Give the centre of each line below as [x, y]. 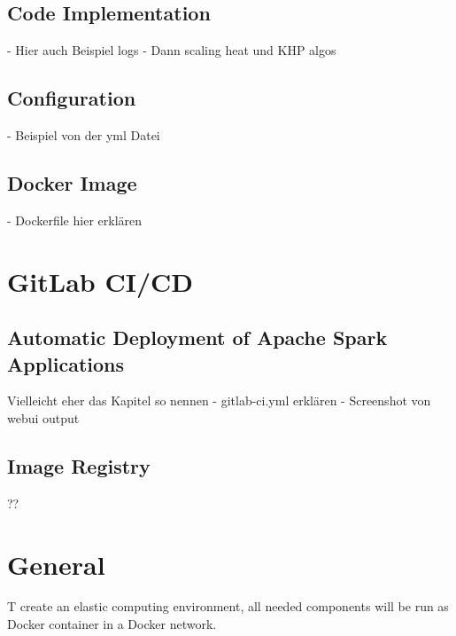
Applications [66, 363]
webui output [43, 417]
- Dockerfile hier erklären [75, 220]
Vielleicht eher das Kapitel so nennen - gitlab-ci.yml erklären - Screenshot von [219, 400]
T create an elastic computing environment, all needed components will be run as [228, 606]
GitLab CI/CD [100, 281]
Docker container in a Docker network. [112, 624]
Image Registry [79, 465]
